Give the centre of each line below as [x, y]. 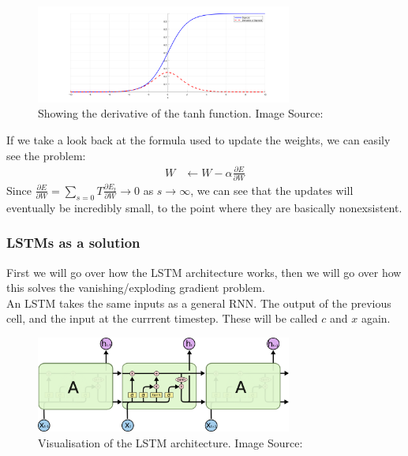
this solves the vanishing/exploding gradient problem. [136, 288]
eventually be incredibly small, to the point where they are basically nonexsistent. [204, 207]
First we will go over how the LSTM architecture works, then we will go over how [204, 272]
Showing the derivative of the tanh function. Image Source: [181, 113]
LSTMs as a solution [73, 243]
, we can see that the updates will [272, 190]
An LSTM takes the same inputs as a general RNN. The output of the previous [199, 303]
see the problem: [46, 155]
